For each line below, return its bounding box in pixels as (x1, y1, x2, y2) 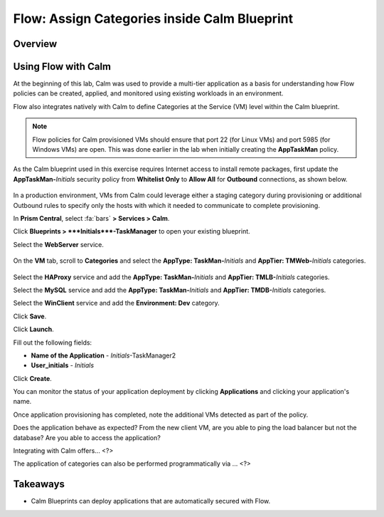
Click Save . (13, 312, 47, 320)
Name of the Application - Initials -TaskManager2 (31, 351, 176, 360)
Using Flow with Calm (13, 61, 112, 73)
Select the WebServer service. (13, 240, 105, 249)
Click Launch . (13, 325, 55, 334)
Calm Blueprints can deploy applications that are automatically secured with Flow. (31, 497, 271, 506)
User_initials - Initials (31, 361, 95, 370)
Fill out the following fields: (13, 338, 92, 347)
